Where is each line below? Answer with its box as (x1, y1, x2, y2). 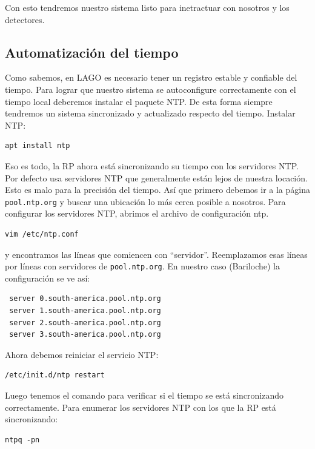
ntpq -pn (5, 435, 40, 444)
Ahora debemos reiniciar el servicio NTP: (5, 348, 159, 360)
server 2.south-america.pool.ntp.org (9, 318, 161, 327)
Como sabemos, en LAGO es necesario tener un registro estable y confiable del (5, 71, 297, 84)
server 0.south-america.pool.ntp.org (9, 294, 161, 303)
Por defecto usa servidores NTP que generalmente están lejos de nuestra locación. (5, 171, 308, 184)
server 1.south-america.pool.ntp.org (9, 306, 161, 316)
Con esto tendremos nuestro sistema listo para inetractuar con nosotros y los (5, 1, 290, 13)
